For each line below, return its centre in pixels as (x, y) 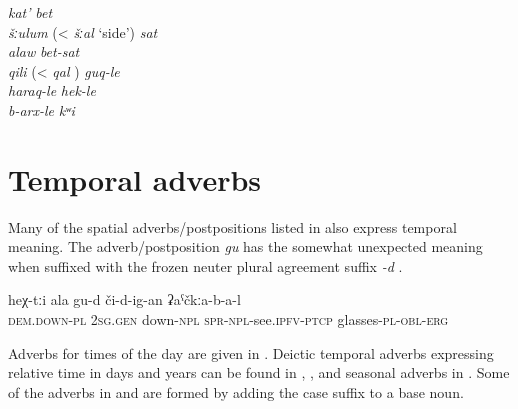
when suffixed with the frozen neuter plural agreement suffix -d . (205, 265)
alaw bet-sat (44, 51)
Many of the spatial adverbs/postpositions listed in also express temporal (232, 226)
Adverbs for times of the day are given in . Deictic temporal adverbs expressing (251, 352)
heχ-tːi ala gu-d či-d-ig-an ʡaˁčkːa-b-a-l (124, 299)
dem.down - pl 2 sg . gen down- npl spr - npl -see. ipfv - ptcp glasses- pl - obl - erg (228, 319)
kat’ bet (30, 12)
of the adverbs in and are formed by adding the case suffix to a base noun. (236, 391)
